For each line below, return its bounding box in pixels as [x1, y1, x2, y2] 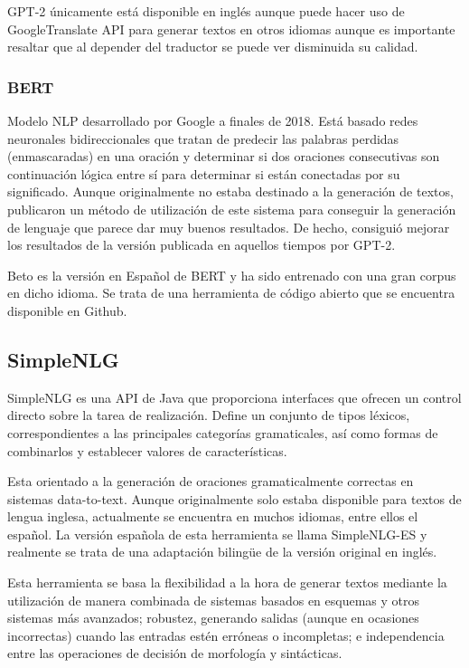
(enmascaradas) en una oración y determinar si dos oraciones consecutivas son [7, 147, 440, 166]
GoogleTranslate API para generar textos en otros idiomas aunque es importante [7, 19, 455, 38]
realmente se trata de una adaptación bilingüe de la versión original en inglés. [7, 542, 437, 561]
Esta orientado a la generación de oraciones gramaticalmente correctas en [7, 472, 414, 491]
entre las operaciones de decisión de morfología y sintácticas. [7, 644, 342, 663]
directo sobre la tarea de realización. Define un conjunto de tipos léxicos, [7, 406, 410, 425]
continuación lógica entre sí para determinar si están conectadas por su [7, 164, 400, 183]
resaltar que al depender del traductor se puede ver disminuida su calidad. [7, 37, 418, 56]
